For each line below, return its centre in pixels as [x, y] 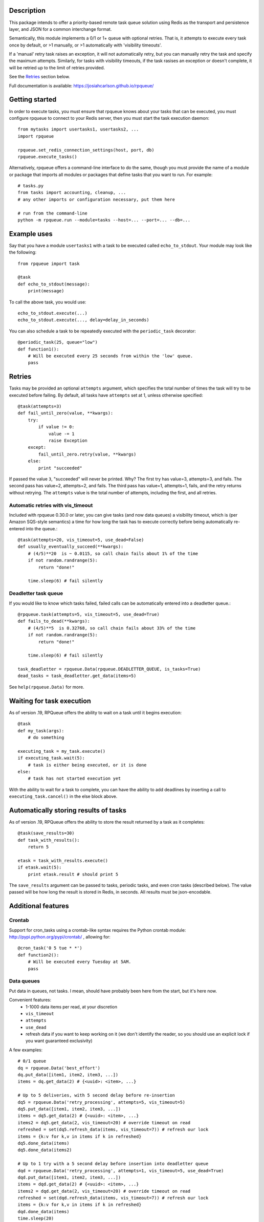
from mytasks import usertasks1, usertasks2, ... [78, 129]
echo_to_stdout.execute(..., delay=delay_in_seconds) [83, 320]
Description [27, 11]
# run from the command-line [53, 213]
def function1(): [38, 349]
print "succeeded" [60, 468]
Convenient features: [30, 1000]
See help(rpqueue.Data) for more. [47, 687]
